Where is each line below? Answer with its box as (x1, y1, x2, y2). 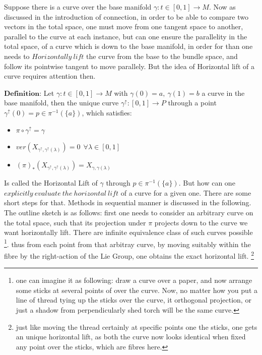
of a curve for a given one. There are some (120, 187, 251, 198)
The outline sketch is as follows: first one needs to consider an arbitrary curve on (4, 207, 253, 217)
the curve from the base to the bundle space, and (86, 50, 238, 61)
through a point (168, 97, 217, 108)
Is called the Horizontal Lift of (4, 177, 98, 188)
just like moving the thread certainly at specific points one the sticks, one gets (16, 321, 257, 332)
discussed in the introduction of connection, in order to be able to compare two (4, 11, 248, 22)
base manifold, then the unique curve (4, 97, 119, 108)
